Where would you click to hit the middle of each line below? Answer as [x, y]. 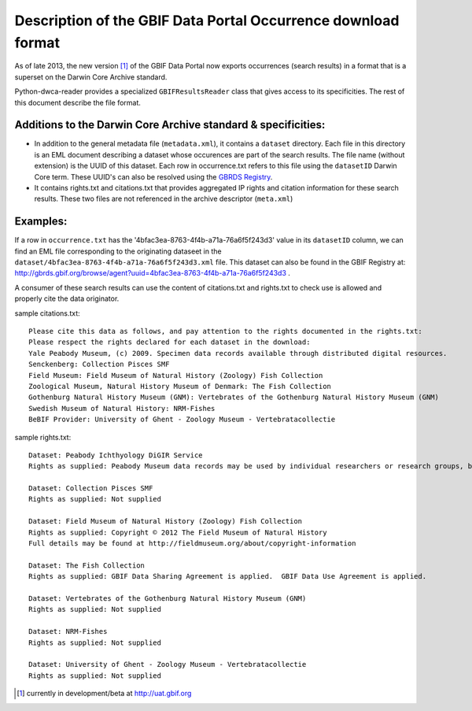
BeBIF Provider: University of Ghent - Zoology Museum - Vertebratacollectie [182, 420]
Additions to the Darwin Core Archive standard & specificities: [170, 125]
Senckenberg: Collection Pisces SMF [99, 365]
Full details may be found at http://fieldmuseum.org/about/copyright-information [192, 544]
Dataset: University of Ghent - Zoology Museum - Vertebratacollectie [168, 665]
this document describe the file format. [78, 102]
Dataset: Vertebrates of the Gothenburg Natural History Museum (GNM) [168, 598]
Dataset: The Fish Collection [87, 565]
